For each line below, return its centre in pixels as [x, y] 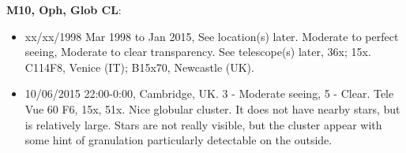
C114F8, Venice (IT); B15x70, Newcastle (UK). [139, 67]
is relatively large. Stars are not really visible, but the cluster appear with [203, 124]
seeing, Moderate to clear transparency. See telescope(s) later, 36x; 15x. [198, 52]
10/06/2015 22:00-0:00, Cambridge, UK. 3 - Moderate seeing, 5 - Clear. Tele [209, 93]
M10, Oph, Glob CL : [64, 9]
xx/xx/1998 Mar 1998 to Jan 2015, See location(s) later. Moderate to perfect [212, 36]
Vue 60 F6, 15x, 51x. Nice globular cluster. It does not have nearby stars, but [212, 108]
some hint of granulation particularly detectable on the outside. [179, 140]
